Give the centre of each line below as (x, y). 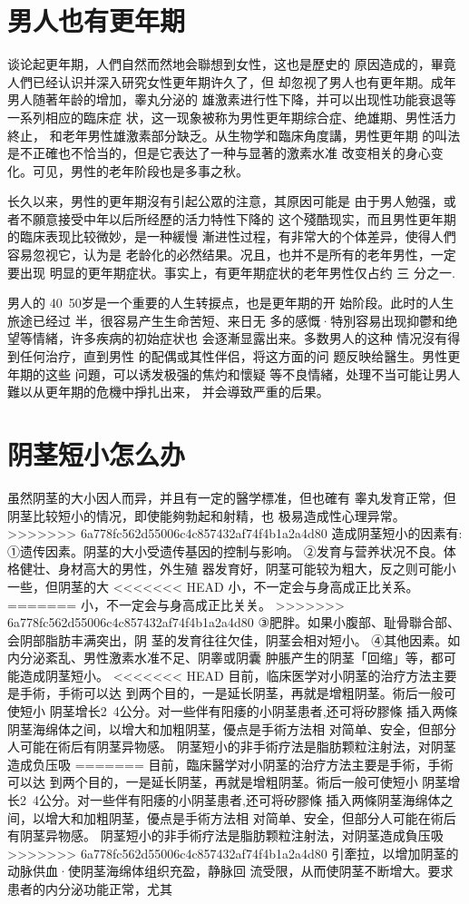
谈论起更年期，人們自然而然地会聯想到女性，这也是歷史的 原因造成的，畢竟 (232, 64)
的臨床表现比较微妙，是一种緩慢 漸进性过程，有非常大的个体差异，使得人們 (232, 236)
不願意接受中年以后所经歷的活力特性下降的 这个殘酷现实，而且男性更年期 (238, 218)
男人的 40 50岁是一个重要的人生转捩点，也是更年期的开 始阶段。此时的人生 (231, 303)
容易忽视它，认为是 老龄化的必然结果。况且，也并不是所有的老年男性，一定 (232, 255)
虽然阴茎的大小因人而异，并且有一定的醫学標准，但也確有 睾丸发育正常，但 (232, 497)
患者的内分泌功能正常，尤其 (90, 889)
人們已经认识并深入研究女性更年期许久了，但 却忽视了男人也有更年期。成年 (232, 81)
